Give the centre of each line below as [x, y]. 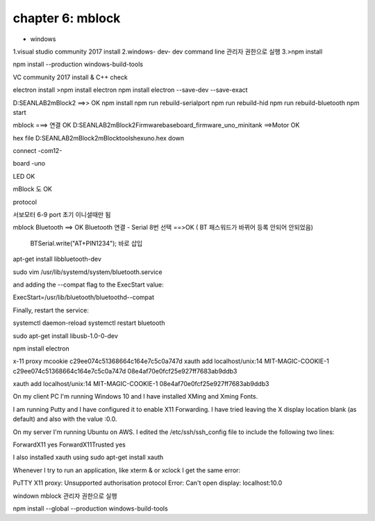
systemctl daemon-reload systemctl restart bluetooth [89, 323]
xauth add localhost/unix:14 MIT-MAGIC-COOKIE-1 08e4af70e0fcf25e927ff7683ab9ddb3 [141, 384]
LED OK [24, 176]
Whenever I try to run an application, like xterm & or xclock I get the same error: [127, 470]
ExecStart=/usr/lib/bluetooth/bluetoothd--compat [83, 297]
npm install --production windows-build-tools [78, 64]
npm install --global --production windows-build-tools [90, 508]
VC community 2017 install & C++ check [70, 77]
